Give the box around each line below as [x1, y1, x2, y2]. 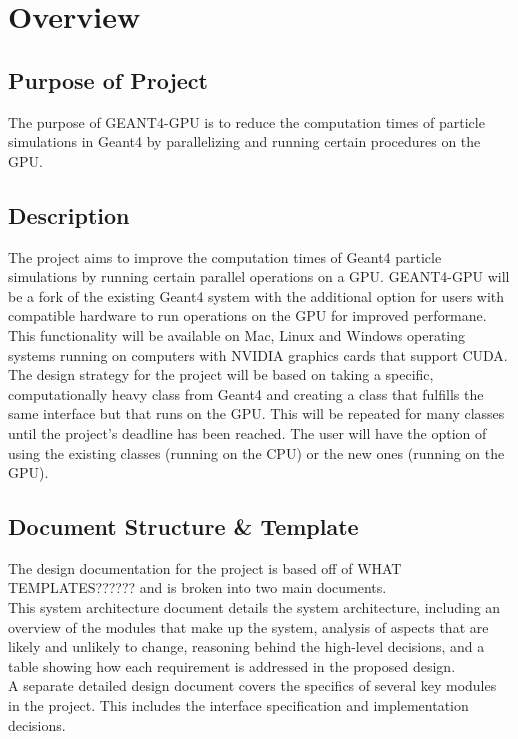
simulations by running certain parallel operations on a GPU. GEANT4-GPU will [8, 266, 510, 287]
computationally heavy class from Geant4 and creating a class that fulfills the [8, 383, 484, 404]
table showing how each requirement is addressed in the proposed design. [8, 655, 456, 676]
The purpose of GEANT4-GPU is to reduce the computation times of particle [8, 111, 485, 132]
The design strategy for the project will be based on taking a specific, [8, 364, 434, 385]
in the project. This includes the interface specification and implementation [8, 695, 469, 716]
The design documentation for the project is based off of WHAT [8, 557, 402, 578]
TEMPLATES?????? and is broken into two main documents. [8, 577, 387, 598]
